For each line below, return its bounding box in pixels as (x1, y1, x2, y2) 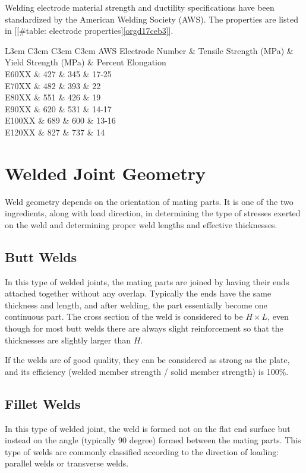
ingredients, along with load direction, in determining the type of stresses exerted (5, 207, 301, 219)
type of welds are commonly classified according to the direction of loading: (5, 445, 279, 458)
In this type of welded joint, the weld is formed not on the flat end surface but (5, 422, 291, 434)
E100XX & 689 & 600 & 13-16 (5, 114, 116, 127)
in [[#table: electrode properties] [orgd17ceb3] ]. (5, 24, 173, 37)
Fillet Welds (5, 394, 81, 412)
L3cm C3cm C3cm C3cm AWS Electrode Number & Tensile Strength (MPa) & (5, 44, 294, 56)
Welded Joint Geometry (5, 160, 206, 185)
